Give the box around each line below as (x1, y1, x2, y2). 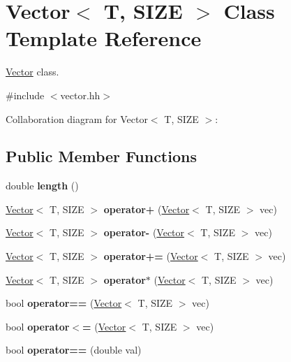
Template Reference (6, 24, 202, 52)
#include (6, 87, 45, 102)
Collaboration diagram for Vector (6, 111, 148, 126)
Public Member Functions (6, 145, 197, 167)
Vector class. (6, 64, 59, 79)
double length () (6, 178, 79, 193)
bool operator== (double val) (6, 342, 142, 357)
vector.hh (60, 87, 100, 102)
